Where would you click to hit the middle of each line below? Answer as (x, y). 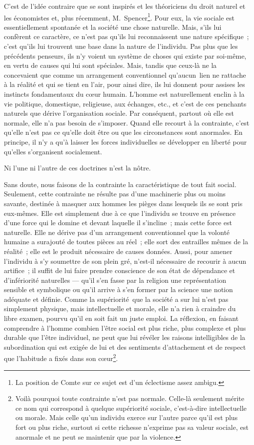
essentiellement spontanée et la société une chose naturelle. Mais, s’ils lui (113, 27)
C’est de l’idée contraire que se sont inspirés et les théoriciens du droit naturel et (125, 6)
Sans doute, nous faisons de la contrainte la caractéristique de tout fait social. (120, 184)
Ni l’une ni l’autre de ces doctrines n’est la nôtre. (77, 168)
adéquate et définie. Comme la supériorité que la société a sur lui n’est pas (116, 299)
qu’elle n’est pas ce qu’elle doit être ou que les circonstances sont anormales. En (123, 132)
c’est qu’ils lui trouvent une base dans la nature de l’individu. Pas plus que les (121, 46)
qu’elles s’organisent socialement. (53, 151)
